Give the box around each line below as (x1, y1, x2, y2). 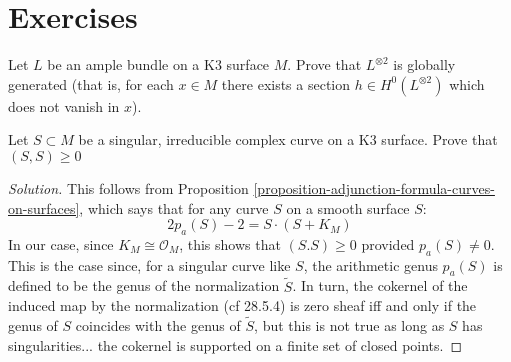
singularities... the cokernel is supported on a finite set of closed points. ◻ (8, 334, 463, 355)
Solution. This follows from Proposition (8, 177, 249, 198)
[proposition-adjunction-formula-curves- (253, 177, 495, 198)
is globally (393, 54, 456, 75)
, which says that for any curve (79, 197, 269, 218)
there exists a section (221, 73, 351, 94)
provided (361, 233, 415, 254)
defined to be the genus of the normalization (8, 275, 280, 296)
